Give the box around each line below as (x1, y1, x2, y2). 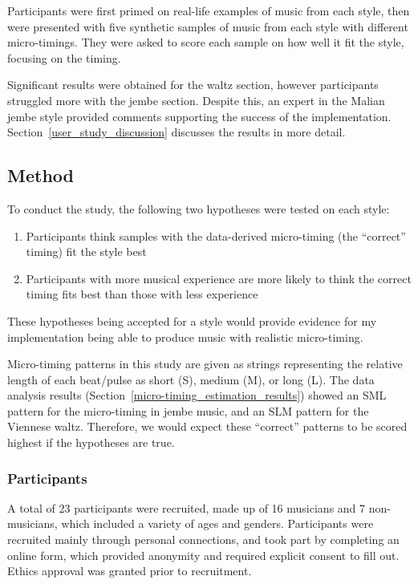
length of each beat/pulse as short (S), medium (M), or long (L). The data (7, 371, 375, 387)
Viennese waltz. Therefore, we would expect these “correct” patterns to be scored (7, 418, 408, 435)
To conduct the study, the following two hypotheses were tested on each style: (7, 200, 390, 217)
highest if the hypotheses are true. (7, 434, 175, 451)
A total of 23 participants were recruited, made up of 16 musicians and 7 (7, 499, 366, 516)
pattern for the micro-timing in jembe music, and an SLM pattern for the (7, 402, 369, 419)
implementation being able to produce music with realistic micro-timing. (7, 328, 363, 345)
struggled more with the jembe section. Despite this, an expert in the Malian (7, 91, 385, 108)
